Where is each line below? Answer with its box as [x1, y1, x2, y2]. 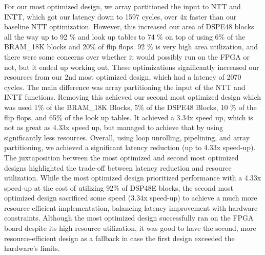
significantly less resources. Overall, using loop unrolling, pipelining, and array [4, 132, 250, 142]
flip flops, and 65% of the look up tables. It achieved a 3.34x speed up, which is [4, 112, 253, 122]
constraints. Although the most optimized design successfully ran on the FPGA [4, 212, 254, 223]
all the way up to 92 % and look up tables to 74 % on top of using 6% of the [4, 31, 246, 42]
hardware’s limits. [4, 243, 60, 253]
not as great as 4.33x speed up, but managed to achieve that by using [4, 122, 223, 133]
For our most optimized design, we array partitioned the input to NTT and [4, 1, 241, 11]
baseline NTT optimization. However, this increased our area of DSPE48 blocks [4, 21, 254, 32]
